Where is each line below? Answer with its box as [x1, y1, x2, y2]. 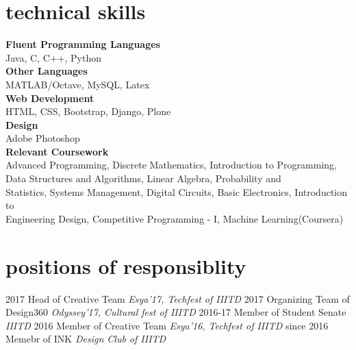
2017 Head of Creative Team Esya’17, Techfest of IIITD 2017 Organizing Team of [5, 291, 350, 305]
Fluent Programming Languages [5, 37, 160, 51]
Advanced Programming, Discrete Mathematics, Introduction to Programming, [5, 158, 337, 172]
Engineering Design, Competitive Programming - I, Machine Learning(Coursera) [5, 211, 344, 225]
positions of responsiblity [5, 251, 246, 279]
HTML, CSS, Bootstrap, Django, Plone [5, 104, 171, 118]
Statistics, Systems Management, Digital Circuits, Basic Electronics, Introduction [5, 184, 348, 199]
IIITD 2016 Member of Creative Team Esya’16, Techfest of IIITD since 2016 [5, 318, 329, 332]
